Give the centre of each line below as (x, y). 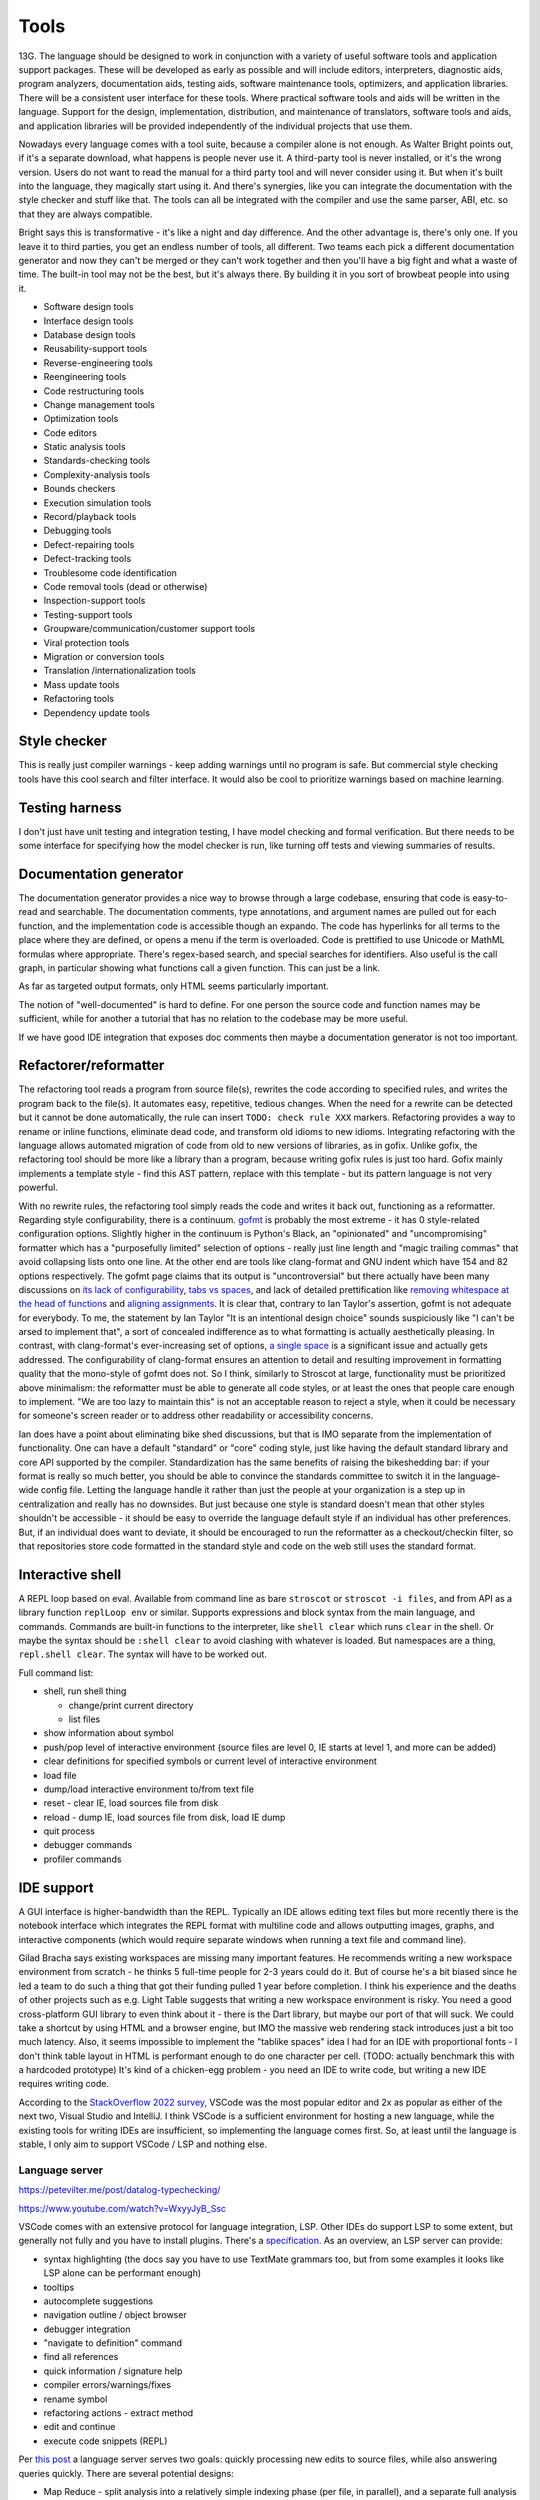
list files (84, 1719)
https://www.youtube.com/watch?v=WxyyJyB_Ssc (122, 2208)
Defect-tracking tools (87, 559)
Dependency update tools (96, 712)
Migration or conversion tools (104, 656)
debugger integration (87, 2329)
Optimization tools (81, 419)
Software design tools (88, 307)
